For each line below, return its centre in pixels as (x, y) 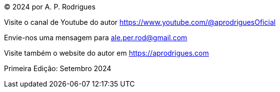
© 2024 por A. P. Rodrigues (50, 7)
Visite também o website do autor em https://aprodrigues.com (107, 53)
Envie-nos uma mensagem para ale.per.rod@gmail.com (96, 38)
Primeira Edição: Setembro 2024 (58, 68)
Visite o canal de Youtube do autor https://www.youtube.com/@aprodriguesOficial (140, 22)
